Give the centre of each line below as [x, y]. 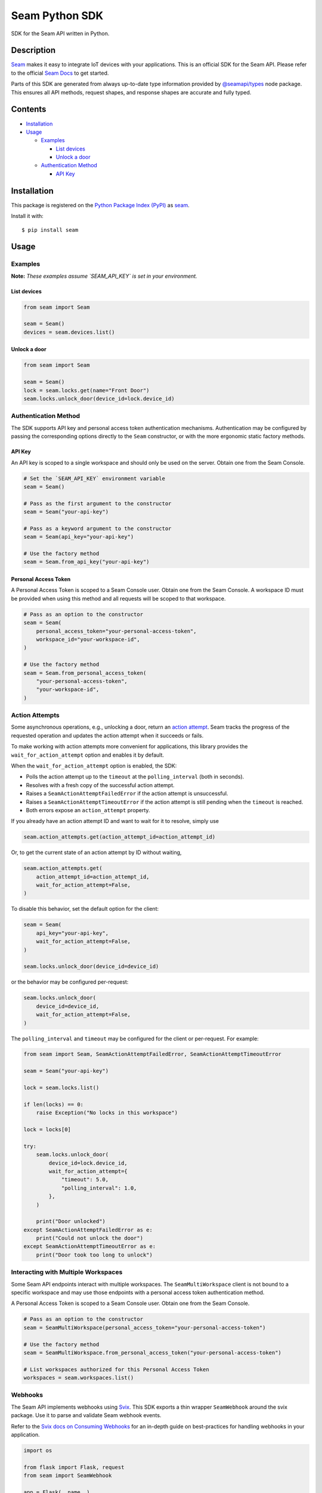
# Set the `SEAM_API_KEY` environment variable [94, 478]
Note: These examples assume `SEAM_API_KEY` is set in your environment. [104, 276]
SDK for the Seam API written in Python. [60, 33]
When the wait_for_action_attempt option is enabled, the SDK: [94, 766]
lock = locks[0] [47, 1130]
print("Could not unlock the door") [89, 1238]
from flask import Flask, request [74, 1467]
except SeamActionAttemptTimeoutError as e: [90, 1246]
